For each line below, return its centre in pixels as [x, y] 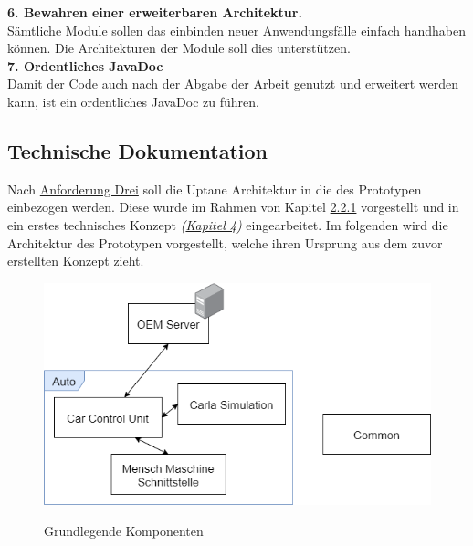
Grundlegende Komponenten [124, 530]
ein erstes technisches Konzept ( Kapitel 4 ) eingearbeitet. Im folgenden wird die [228, 224]
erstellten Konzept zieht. [76, 261]
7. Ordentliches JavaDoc [85, 65]
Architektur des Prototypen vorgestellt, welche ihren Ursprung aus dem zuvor [225, 242]
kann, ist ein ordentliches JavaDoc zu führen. [133, 101]
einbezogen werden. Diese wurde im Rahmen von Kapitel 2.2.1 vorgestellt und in [233, 207]
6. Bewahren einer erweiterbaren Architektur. [155, 12]
